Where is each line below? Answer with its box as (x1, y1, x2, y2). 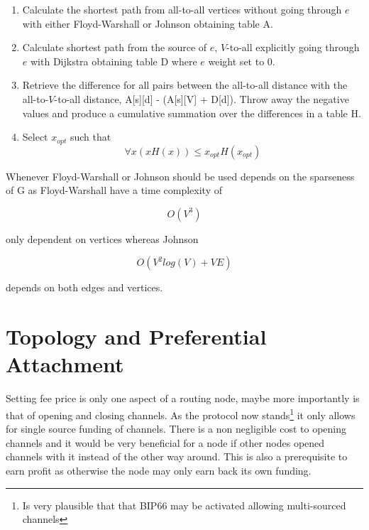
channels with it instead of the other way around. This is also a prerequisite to (6, 449, 348, 464)
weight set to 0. (208, 53, 275, 68)
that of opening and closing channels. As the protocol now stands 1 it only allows (6, 405, 356, 422)
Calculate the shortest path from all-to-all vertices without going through (22, 2, 342, 16)
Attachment (6, 350, 124, 379)
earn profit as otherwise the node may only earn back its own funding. (6, 463, 312, 477)
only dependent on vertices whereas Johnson (6, 231, 199, 246)
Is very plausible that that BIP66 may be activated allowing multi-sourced (22, 497, 346, 512)
